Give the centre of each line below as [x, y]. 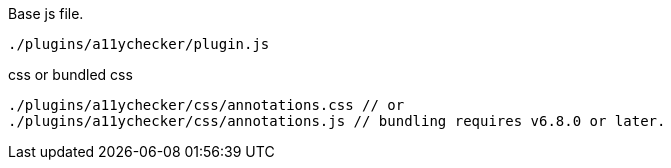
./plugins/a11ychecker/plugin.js [139, 44]
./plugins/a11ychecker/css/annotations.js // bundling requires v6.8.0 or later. [337, 121]
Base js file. [46, 13]
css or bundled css [70, 74]
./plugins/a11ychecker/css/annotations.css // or [206, 105]
